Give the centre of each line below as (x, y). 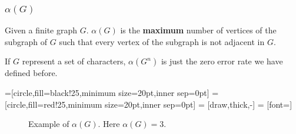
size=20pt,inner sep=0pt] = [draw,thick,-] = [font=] (199, 104)
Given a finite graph (41, 30)
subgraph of (26, 41)
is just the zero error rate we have (222, 61)
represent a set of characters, (74, 61)
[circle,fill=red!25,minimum (54, 104)
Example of (49, 124)
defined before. (31, 73)
